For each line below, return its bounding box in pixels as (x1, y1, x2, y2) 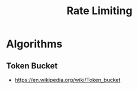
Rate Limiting (66, 4, 133, 18)
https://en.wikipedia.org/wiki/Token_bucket (14, 77, 121, 83)
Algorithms (6, 37, 63, 51)
